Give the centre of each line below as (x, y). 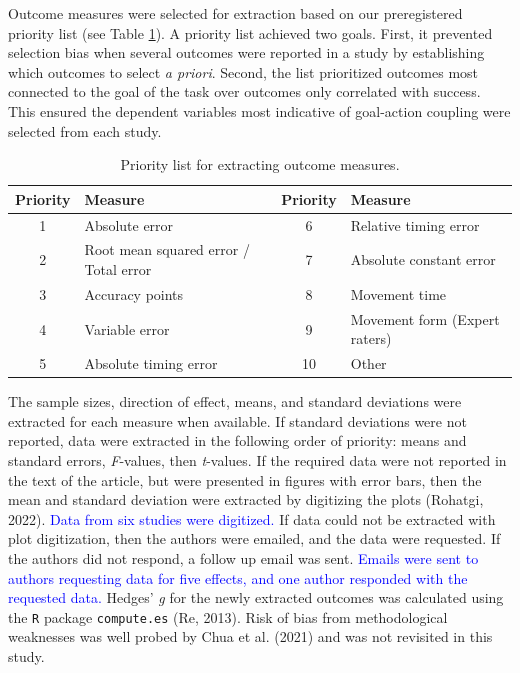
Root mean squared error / (167, 249)
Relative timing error (415, 224)
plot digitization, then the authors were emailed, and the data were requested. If (254, 538)
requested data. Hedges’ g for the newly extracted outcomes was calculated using (256, 597)
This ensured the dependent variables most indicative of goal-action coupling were (259, 110)
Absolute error (129, 224)
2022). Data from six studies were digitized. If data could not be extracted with (252, 518)
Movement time (398, 293)
